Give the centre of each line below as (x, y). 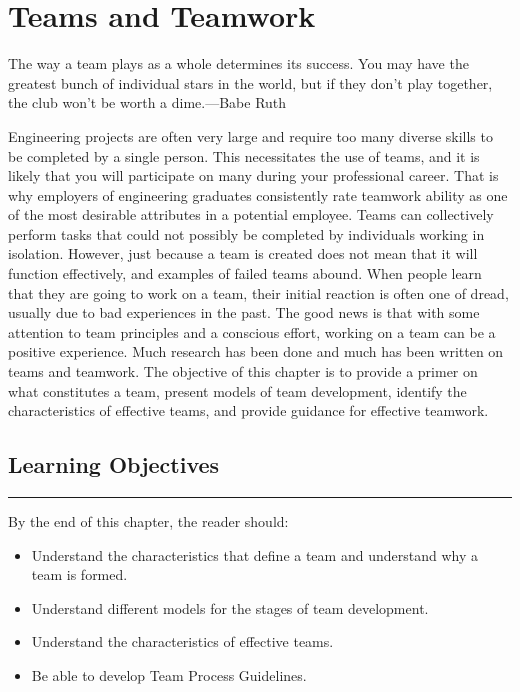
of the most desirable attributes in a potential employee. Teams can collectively (251, 214)
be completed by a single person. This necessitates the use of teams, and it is (244, 155)
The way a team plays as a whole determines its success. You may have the (238, 63)
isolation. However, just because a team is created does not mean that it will (243, 253)
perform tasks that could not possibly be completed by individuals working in (246, 233)
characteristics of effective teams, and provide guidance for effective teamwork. (248, 410)
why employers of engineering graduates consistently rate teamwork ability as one (258, 194)
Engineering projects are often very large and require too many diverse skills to (250, 135)
